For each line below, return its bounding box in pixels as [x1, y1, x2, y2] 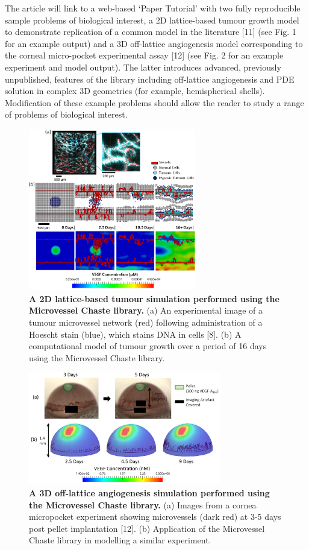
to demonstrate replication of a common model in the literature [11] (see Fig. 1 [5, 25, 296, 38]
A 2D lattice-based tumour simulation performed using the [29, 292, 279, 305]
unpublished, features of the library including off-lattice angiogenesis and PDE [5, 72, 295, 85]
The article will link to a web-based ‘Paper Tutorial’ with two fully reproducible [5, 2, 301, 14]
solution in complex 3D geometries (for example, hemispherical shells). [5, 84, 265, 97]
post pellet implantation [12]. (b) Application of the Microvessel [29, 522, 265, 534]
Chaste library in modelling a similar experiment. [29, 534, 211, 546]
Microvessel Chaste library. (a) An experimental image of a [29, 304, 263, 317]
